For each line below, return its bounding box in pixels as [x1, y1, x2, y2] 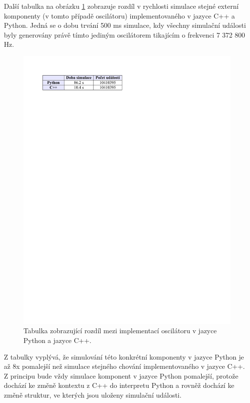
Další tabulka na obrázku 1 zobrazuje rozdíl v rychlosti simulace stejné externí [4, 1, 239, 11]
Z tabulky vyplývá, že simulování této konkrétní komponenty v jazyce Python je [4, 351, 244, 362]
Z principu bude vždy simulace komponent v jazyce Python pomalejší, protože [4, 370, 238, 381]
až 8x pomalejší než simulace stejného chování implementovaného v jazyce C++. [4, 361, 245, 371]
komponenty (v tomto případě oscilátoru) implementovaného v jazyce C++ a [4, 10, 235, 20]
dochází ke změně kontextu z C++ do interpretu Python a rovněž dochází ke [4, 380, 234, 390]
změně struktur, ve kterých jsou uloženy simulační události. [4, 390, 182, 400]
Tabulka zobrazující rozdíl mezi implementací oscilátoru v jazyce [23, 325, 217, 336]
